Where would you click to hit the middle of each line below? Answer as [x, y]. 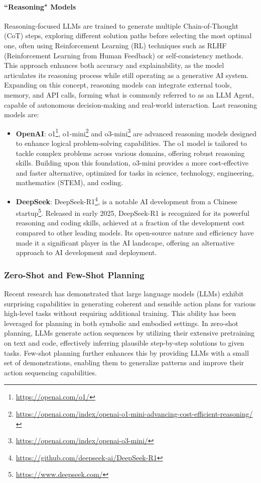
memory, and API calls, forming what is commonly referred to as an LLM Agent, [129, 94]
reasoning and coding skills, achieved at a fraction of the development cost [130, 223]
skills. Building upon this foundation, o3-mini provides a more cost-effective [132, 163]
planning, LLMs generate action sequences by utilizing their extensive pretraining [129, 333]
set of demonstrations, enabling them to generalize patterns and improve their [124, 363]
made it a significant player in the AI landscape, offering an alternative [125, 242]
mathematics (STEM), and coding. [70, 182]
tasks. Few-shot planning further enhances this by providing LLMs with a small [126, 352]
